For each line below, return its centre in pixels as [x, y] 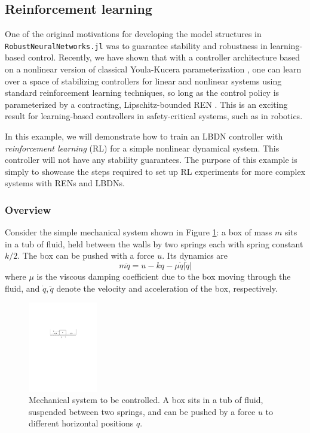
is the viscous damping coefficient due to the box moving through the [164, 276]
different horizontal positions [81, 423]
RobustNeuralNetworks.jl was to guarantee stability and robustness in [136, 45]
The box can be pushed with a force [88, 255]
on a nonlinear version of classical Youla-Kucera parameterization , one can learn [153, 69]
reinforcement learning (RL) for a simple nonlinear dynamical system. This [142, 148]
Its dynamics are [197, 255]
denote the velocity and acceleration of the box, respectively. [167, 288]
